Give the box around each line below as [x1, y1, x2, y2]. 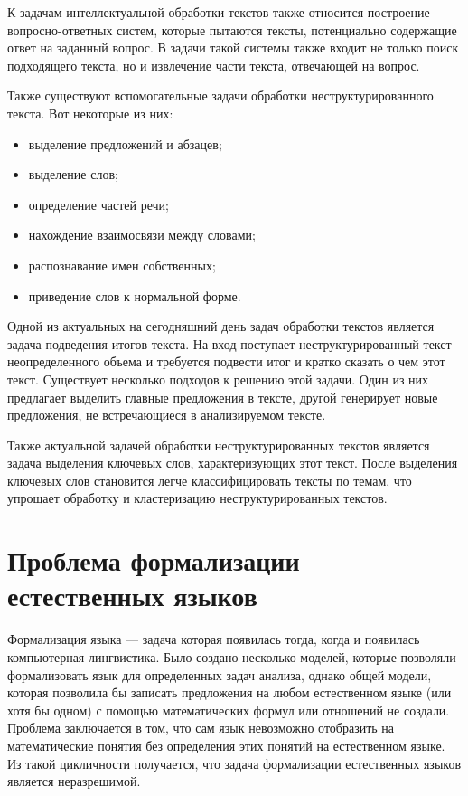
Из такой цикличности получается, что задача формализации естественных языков [7, 753, 461, 772]
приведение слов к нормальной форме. [28, 286, 241, 305]
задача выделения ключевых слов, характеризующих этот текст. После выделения [7, 453, 458, 472]
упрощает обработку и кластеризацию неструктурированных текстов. [7, 488, 388, 507]
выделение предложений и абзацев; [28, 134, 222, 153]
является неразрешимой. [7, 772, 141, 791]
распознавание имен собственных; [28, 255, 216, 274]
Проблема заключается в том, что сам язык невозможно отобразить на [7, 718, 395, 737]
